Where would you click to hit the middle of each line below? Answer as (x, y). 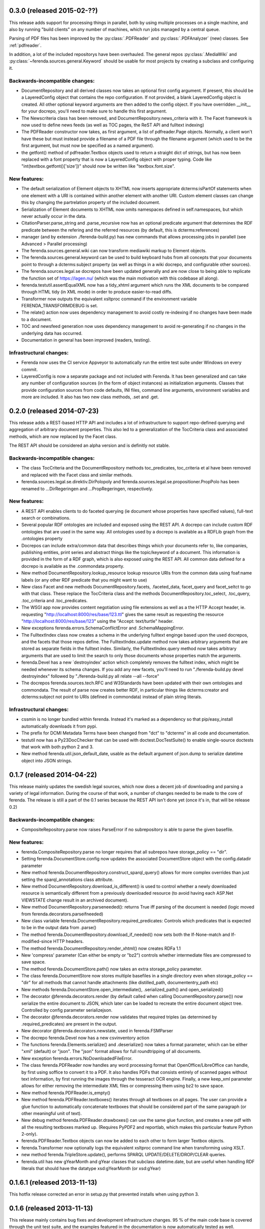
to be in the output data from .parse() (59, 928)
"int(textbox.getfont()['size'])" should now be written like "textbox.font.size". (98, 166)
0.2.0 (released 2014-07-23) (54, 411)
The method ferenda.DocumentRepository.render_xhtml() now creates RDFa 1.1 (101, 948)
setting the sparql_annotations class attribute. (67, 879)
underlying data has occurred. (52, 333)
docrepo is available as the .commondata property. (73, 566)
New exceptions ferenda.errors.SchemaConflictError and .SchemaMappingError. (103, 628)
